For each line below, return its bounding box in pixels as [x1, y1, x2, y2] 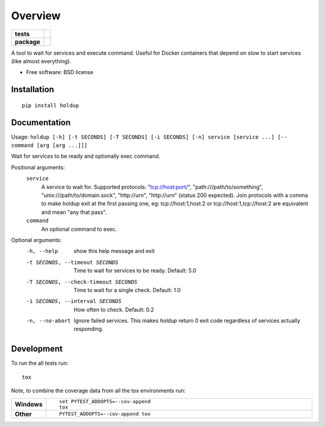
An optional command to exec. [41, 225, 117, 232]
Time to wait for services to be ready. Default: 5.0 [73, 267, 197, 274]
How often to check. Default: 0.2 [73, 306, 155, 313]
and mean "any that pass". [41, 208, 107, 216]
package [14, 37, 40, 46]
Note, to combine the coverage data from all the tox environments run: [11, 387, 186, 394]
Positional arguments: [11, 163, 66, 171]
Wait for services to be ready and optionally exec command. [11, 152, 161, 160]
